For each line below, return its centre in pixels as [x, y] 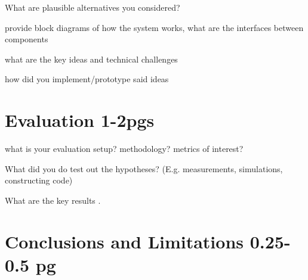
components [27, 39]
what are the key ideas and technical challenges [91, 59]
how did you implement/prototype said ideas [87, 79]
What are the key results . [53, 200]
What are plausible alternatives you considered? [93, 7]
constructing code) [39, 180]
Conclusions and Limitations [124, 241]
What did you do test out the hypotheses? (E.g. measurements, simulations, [144, 168]
